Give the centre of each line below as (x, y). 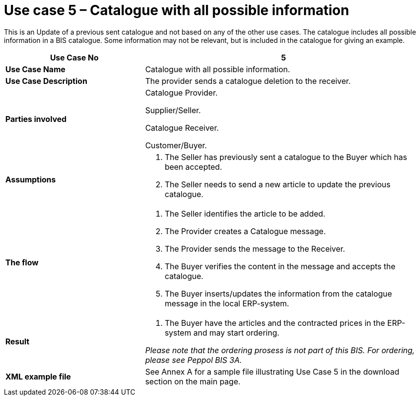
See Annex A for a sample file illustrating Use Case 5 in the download (272, 371)
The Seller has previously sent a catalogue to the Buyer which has (286, 157)
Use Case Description (46, 81)
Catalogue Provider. (181, 92)
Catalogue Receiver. (182, 128)
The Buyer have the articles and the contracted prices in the (275, 323)
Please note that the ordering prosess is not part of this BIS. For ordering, (280, 350)
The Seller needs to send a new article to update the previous (278, 184)
